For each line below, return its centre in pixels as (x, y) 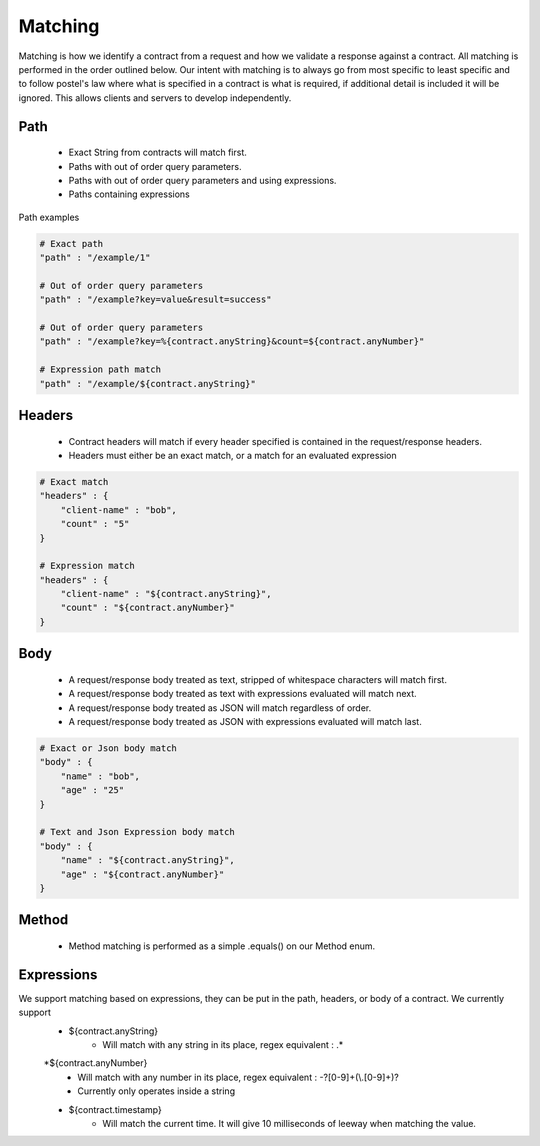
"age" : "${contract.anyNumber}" (142, 874)
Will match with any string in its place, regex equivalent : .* (223, 1044)
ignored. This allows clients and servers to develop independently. (155, 97)
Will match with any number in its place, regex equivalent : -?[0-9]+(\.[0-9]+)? (238, 1077)
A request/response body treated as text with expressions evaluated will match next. (242, 694)
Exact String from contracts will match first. (157, 152)
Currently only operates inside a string (156, 1091)
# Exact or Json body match (108, 748)
